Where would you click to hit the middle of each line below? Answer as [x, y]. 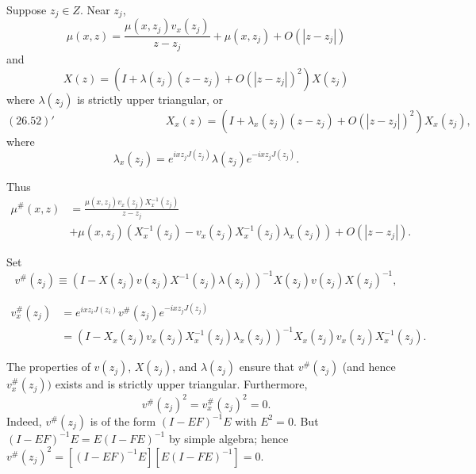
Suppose [27, 10]
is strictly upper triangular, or [150, 99]
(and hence [369, 367]
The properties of [48, 367]
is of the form [123, 420]
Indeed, [24, 420]
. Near [95, 10]
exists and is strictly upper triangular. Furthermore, [181, 384]
